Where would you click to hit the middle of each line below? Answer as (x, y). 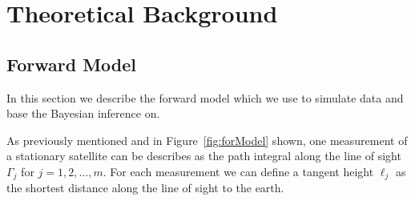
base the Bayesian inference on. (83, 113)
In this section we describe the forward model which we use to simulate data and (205, 97)
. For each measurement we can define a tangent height (238, 171)
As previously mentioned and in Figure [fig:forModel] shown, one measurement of (207, 140)
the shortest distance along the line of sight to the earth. (145, 188)
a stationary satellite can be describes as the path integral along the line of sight (204, 156)
